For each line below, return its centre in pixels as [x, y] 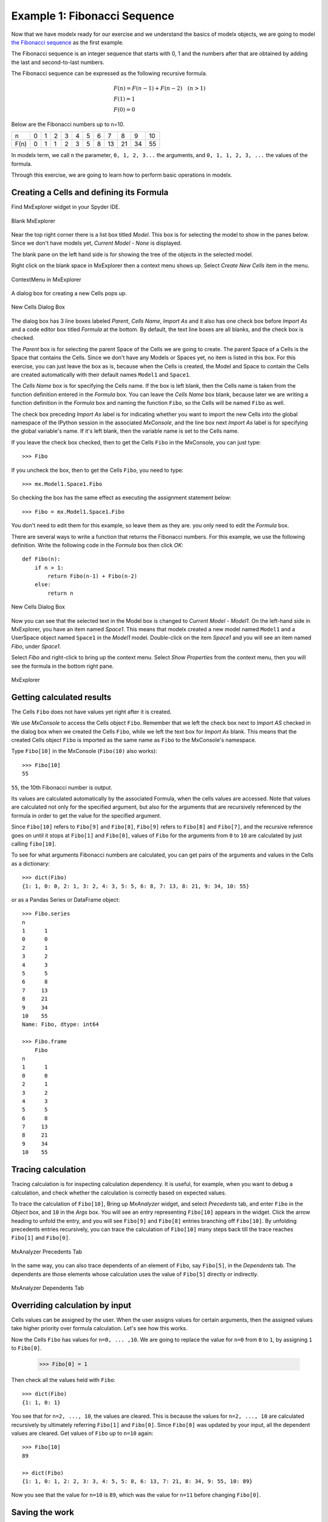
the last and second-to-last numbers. [58, 62]
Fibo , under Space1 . [36, 646]
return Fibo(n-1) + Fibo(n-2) [93, 576]
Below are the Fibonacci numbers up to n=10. [68, 124]
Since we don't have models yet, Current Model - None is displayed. [97, 243]
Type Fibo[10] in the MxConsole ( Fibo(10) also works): [84, 751]
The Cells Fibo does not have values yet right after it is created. [91, 712]
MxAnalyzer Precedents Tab [46, 1252]
